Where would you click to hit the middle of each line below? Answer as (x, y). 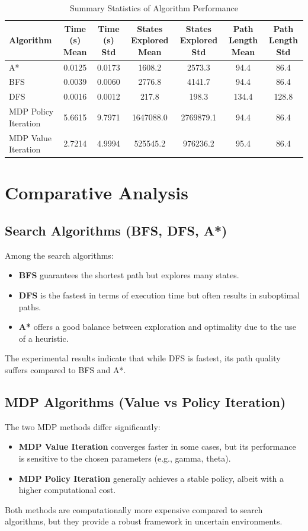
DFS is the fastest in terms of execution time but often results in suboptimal (159, 295)
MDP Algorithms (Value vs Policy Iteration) (145, 402)
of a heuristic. (44, 338)
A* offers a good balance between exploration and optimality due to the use (157, 327)
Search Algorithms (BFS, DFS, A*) (116, 230)
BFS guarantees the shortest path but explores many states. (129, 275)
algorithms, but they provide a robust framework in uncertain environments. (144, 521)
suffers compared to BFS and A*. (65, 370)
